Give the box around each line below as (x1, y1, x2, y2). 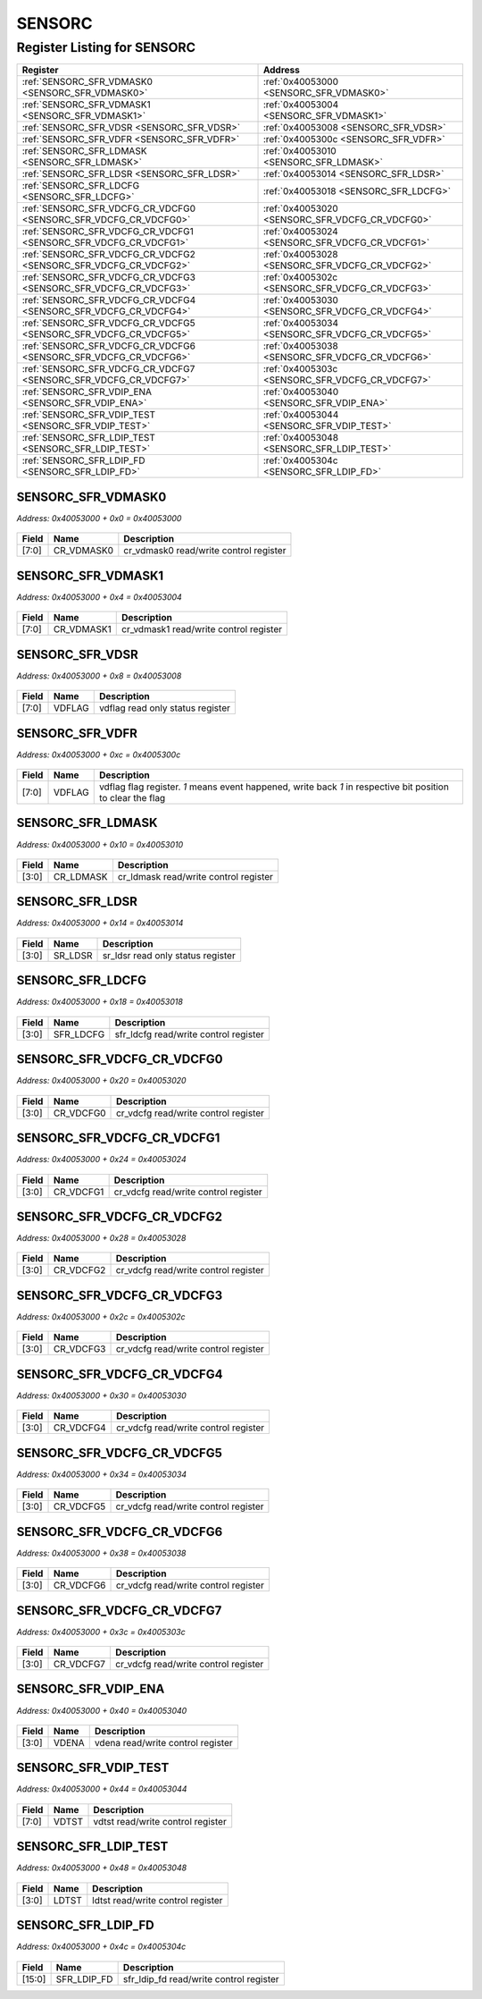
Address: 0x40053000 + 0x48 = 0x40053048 (16, 1862, 187, 1873)
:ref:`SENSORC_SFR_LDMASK (21, 145, 147, 157)
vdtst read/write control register (93, 1815, 227, 1827)
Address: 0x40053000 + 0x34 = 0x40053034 (16, 1469, 187, 1480)
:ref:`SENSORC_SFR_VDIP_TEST (21, 409, 156, 421)
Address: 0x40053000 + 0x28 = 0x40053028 (16, 1233, 187, 1244)
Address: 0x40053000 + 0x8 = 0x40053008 (16, 671, 182, 681)
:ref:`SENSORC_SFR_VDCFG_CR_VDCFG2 (21, 249, 195, 261)
